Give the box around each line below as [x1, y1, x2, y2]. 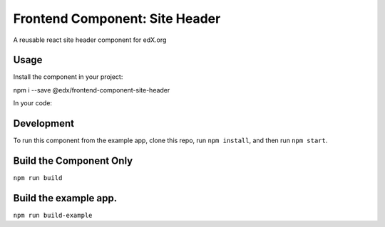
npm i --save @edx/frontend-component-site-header [13, 85, 170, 94]
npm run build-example [13, 211, 93, 219]
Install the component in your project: [13, 73, 123, 81]
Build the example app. [13, 192, 118, 204]
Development [13, 117, 75, 130]
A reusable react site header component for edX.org [13, 36, 167, 44]
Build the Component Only [13, 154, 133, 167]
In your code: [13, 99, 53, 107]
